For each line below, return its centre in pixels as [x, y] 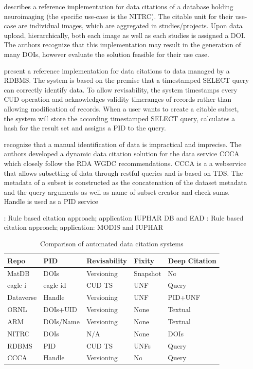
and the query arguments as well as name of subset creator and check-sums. [117, 192]
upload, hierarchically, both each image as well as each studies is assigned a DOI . [125, 35]
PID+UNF [184, 297]
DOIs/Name [62, 321]
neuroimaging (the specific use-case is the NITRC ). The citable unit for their [118, 16]
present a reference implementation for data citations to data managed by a [117, 70]
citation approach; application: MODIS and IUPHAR [84, 227]
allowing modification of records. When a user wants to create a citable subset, [121, 108]
